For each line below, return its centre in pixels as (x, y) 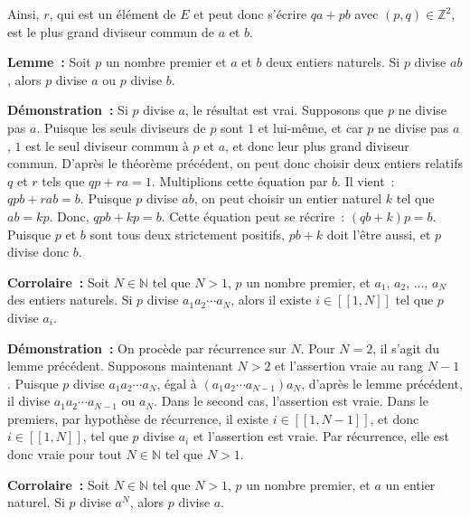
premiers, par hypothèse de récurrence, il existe (138, 418)
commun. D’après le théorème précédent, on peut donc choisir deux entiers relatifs (235, 163)
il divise (29, 401)
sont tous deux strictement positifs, (187, 234)
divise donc (38, 252)
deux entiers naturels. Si (333, 62)
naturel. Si (36, 502)
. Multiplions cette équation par (240, 180)
